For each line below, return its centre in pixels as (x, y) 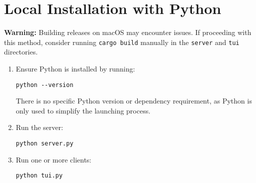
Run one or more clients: (54, 159)
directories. (21, 52)
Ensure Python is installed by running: (75, 68)
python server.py (45, 143)
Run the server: (39, 127)
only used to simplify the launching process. (83, 110)
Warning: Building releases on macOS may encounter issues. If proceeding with (128, 32)
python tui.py (39, 176)
